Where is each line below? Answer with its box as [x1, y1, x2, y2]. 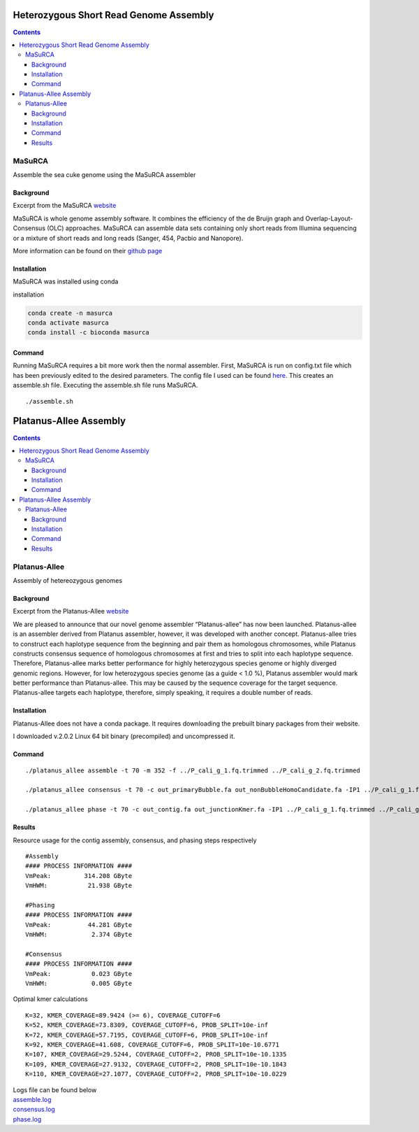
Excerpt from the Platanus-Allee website [13, 607, 129, 616]
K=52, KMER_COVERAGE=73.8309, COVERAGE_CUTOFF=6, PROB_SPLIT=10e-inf [25, 1021, 269, 1029]
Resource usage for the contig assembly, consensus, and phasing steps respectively [13, 836, 257, 844]
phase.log [13, 1115, 42, 1123]
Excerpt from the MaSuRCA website [13, 201, 117, 210]
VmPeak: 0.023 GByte [25, 970, 133, 977]
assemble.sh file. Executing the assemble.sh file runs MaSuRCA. [13, 381, 198, 390]
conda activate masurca [27, 319, 110, 327]
